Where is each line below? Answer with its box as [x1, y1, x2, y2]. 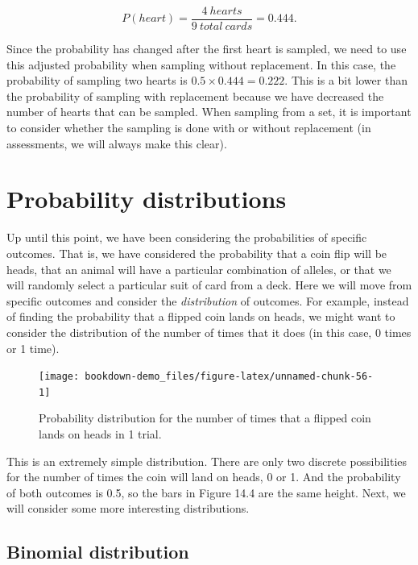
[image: [39, 371, 80, 383]
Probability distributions [6, 182, 287, 215]
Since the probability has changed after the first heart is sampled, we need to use [6, 40, 407, 57]
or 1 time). [6, 339, 60, 356]
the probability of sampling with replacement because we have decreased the [6, 87, 384, 104]
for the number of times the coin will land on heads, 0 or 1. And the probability [6, 468, 401, 485]
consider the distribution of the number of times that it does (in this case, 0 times [6, 323, 412, 340]
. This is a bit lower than [284, 72, 408, 89]
